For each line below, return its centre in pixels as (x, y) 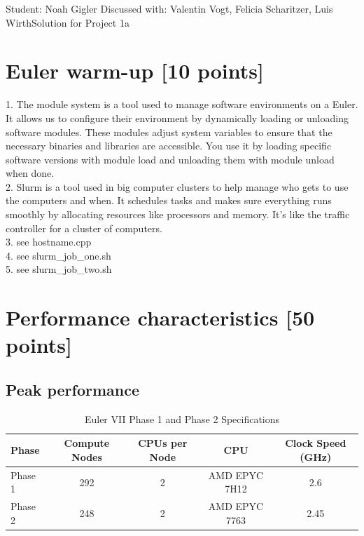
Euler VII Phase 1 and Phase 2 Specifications (182, 418)
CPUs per (163, 443)
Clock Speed (316, 443)
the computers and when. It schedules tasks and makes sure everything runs (169, 200)
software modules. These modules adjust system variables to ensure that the (169, 132)
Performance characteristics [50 (160, 317)
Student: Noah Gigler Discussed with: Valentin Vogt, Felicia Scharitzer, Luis (169, 8)
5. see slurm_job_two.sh (59, 269)
